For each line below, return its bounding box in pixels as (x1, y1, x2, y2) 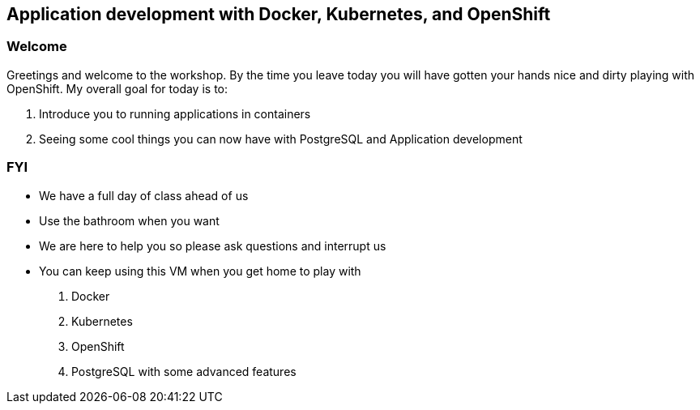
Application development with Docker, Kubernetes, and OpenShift (6, 4, 551, 24)
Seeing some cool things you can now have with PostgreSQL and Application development (39, 131, 523, 146)
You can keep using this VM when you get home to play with (39, 263, 361, 278)
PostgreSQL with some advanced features (71, 364, 297, 378)
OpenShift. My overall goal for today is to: (6, 81, 228, 96)
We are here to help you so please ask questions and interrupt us (39, 238, 386, 253)
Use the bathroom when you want (39, 213, 220, 228)
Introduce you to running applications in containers (39, 106, 311, 121)
